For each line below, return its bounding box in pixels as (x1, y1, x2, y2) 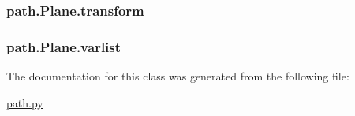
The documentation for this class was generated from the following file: (6, 68, 349, 84)
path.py (6, 94, 43, 110)
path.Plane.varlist (6, 36, 121, 56)
